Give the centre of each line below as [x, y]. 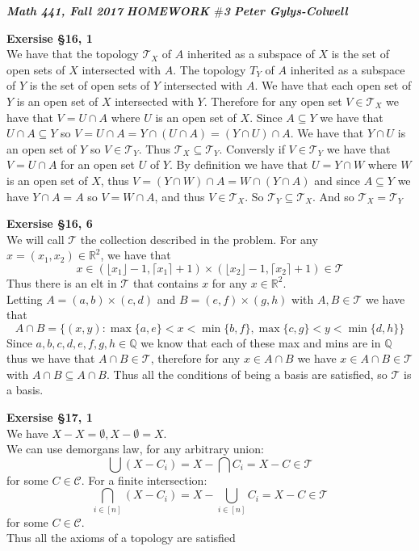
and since [337, 180]
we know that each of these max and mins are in [261, 342]
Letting [25, 299]
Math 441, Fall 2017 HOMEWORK [108, 11]
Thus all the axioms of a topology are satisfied [121, 538]
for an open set [98, 164]
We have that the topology [73, 54]
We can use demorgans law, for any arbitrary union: [135, 449]
